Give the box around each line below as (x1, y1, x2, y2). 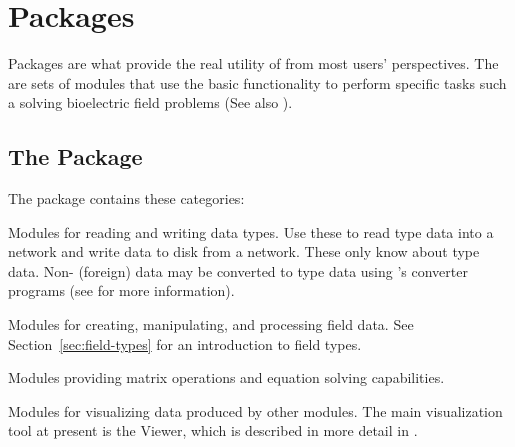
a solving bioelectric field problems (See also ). (8, 92, 293, 113)
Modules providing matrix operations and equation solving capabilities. (8, 367, 445, 388)
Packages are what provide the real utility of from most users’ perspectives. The (8, 53, 499, 74)
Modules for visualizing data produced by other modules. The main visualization (8, 400, 503, 421)
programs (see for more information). (8, 280, 235, 301)
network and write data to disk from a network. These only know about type (8, 241, 480, 262)
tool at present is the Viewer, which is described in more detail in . (8, 420, 418, 441)
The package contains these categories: (8, 188, 245, 209)
